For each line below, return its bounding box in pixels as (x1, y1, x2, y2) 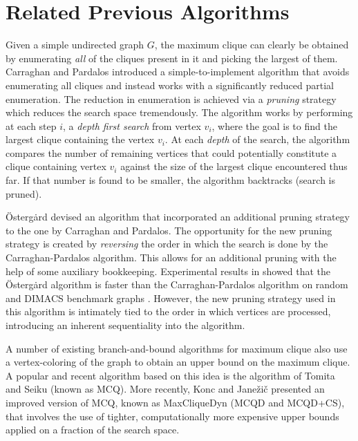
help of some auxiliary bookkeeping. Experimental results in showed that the (6, 263, 331, 278)
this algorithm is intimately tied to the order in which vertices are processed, (6, 304, 331, 319)
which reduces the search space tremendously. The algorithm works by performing (6, 105, 353, 120)
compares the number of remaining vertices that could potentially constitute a (6, 145, 337, 160)
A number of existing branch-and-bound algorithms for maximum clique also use (6, 341, 348, 355)
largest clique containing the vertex (6, 132, 155, 147)
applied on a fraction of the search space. (6, 422, 180, 437)
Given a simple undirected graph (6, 37, 144, 52)
